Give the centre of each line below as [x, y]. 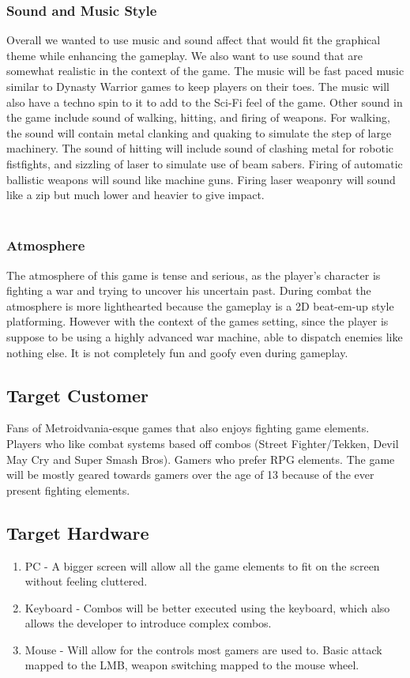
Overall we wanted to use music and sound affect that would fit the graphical [194, 40]
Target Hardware [78, 532]
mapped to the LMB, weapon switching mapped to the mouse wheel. [192, 665]
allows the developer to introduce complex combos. [148, 623]
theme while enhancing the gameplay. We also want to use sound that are [184, 55]
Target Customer [78, 395]
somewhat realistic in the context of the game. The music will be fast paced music [205, 71]
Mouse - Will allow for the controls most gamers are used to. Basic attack [203, 649]
